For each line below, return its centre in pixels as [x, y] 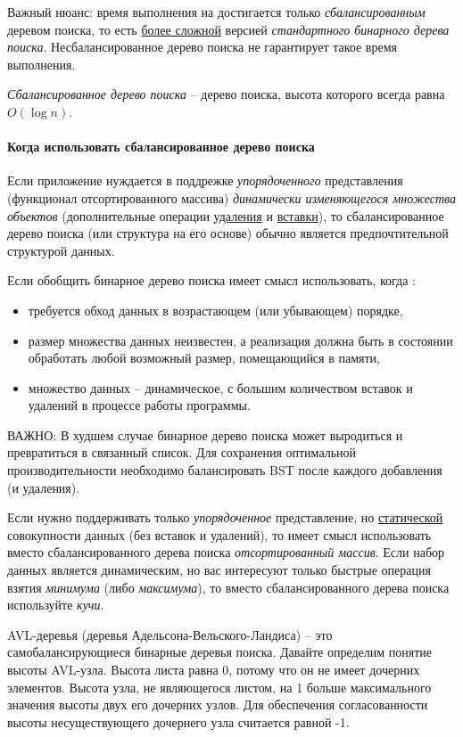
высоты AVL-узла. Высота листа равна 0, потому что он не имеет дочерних [214, 670]
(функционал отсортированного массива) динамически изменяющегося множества [232, 197]
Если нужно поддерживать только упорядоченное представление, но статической [225, 517]
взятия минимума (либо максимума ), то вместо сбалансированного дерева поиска [228, 587]
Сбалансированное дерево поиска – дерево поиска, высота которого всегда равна [226, 94]
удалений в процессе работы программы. [139, 405]
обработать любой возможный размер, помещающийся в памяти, [204, 358]
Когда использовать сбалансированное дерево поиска [161, 147]
